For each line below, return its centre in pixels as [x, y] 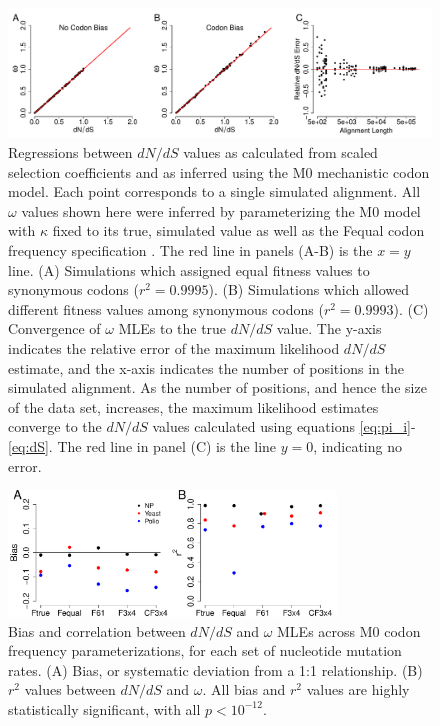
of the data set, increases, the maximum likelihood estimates [193, 406]
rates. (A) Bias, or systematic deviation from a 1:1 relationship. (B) [215, 669]
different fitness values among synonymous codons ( [166, 308]
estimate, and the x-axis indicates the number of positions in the [206, 367]
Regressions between [70, 152]
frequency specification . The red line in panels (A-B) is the [190, 249]
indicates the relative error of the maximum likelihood [174, 347]
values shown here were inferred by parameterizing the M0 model [221, 210]
